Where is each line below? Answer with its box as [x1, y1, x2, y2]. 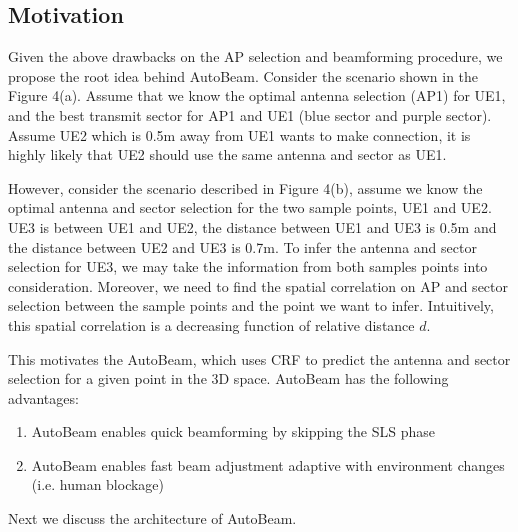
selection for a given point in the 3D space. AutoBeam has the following [8, 368, 449, 389]
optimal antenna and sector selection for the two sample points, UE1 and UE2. [8, 197, 492, 218]
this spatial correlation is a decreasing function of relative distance [8, 314, 415, 335]
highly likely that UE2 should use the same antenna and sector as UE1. [8, 144, 447, 165]
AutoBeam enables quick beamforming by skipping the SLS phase [31, 421, 435, 442]
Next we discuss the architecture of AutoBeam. [8, 508, 297, 529]
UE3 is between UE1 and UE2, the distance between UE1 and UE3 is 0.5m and [8, 216, 497, 237]
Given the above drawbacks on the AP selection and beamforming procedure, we [8, 46, 503, 67]
